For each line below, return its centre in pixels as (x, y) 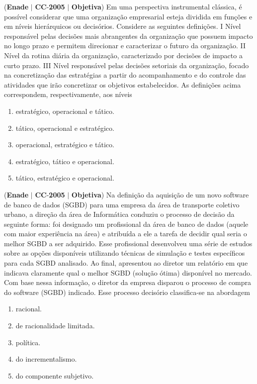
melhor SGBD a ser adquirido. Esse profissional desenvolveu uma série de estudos (128, 243)
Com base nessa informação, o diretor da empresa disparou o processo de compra (128, 282)
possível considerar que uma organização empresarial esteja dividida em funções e (128, 16)
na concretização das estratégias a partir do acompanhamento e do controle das (125, 75)
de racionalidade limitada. (55, 326)
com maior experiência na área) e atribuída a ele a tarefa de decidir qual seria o (126, 234)
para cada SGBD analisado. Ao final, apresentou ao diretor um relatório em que (126, 263)
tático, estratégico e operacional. (65, 178)
